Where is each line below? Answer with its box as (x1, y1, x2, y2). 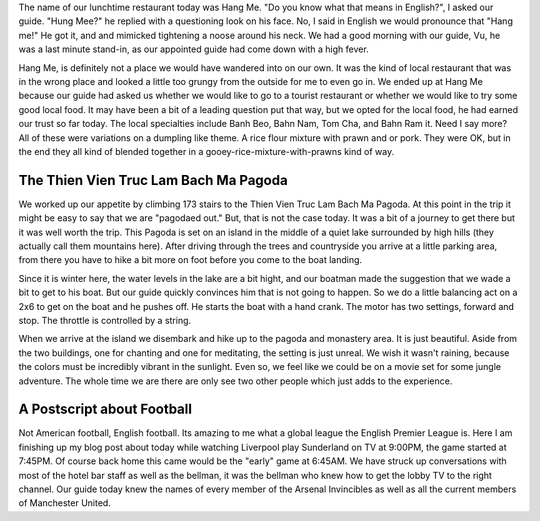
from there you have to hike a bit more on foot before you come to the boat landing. (18, 254, 363, 266)
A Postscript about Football (18, 401, 192, 418)
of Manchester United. (18, 497, 112, 509)
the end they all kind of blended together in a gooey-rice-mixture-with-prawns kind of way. (18, 145, 395, 157)
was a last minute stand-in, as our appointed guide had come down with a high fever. (18, 43, 369, 55)
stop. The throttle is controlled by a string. (18, 314, 192, 326)
